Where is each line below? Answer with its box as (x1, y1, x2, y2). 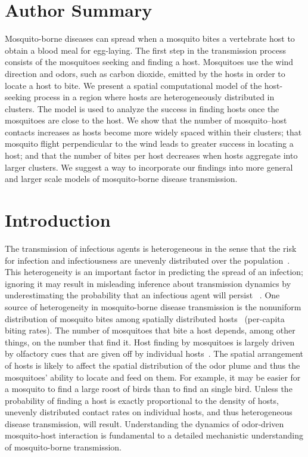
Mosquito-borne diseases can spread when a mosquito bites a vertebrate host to (5, 32, 295, 45)
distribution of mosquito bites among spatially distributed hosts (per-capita (5, 312, 285, 325)
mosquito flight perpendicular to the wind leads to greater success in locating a (5, 137, 294, 150)
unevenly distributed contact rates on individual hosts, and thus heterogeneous (5, 406, 293, 418)
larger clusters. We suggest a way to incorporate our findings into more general (5, 160, 293, 173)
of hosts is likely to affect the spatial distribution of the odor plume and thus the (5, 359, 300, 371)
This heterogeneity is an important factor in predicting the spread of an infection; (5, 265, 303, 278)
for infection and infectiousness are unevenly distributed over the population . (5, 254, 290, 266)
